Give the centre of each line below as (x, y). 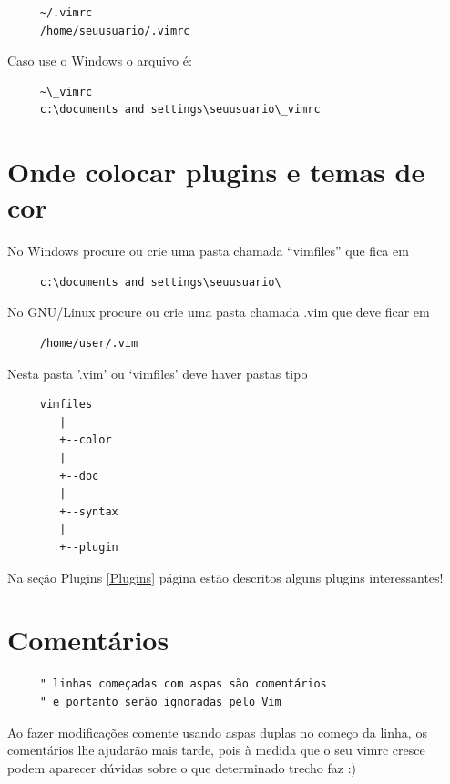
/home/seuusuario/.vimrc (115, 31)
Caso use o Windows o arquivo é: (100, 61)
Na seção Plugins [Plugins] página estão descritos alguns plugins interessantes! (225, 577)
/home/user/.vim (89, 344)
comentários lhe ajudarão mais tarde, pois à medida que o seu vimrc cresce (216, 750)
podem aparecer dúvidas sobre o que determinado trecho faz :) (182, 767)
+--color (86, 440)
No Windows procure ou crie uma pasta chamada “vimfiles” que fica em (208, 251)
